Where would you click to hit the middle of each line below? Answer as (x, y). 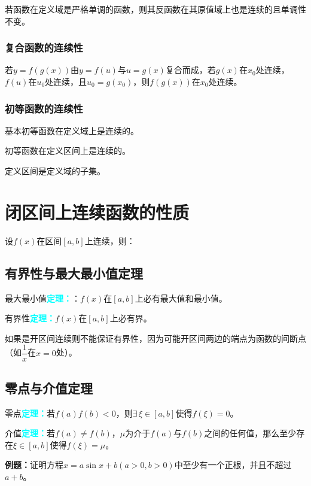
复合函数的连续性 (44, 48)
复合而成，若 (190, 70)
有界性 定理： (30, 318)
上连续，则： (110, 240)
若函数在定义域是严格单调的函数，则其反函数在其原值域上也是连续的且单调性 (155, 9)
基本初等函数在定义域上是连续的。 (72, 130)
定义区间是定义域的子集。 (55, 171)
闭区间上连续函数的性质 (97, 212)
